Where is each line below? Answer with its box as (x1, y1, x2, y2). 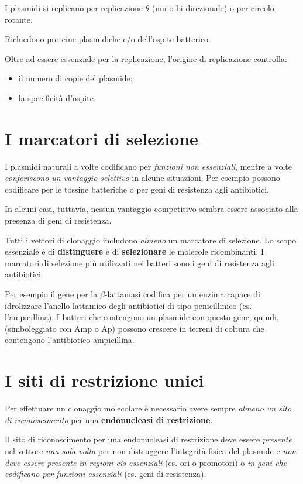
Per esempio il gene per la (5, 288, 98, 300)
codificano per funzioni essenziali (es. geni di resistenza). (5, 468, 206, 480)
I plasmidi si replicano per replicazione (5, 2, 143, 13)
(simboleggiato (5, 322, 57, 334)
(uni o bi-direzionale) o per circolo (151, 2, 274, 13)
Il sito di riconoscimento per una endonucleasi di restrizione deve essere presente (5, 433, 292, 445)
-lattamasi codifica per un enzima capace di (104, 288, 260, 300)
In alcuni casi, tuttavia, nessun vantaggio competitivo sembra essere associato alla (5, 202, 298, 215)
